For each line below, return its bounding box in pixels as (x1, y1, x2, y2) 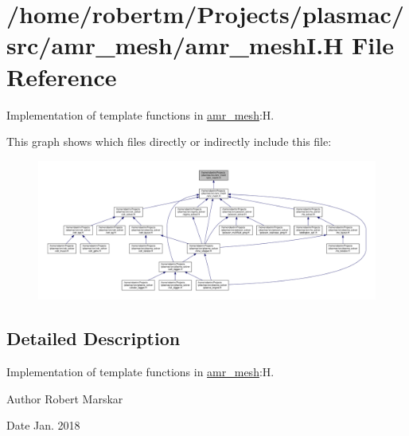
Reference (6, 60, 117, 92)
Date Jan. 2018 (6, 417, 80, 434)
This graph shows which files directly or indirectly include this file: (6, 133, 332, 150)
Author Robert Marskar (6, 390, 123, 407)
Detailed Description (6, 326, 181, 351)
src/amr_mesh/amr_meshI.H (6, 29, 344, 61)
